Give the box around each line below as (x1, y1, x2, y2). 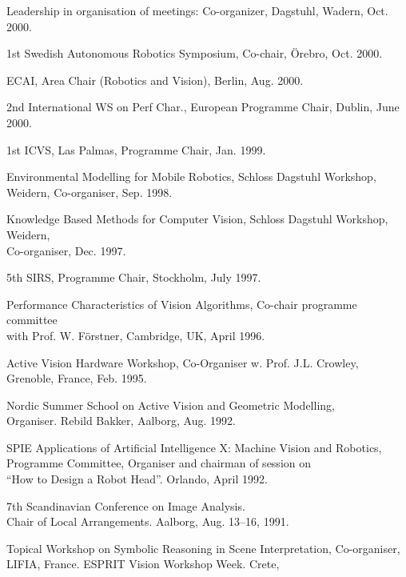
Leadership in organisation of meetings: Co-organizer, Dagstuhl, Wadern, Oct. (6, 2, 388, 18)
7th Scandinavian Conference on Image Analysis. (6, 497, 245, 514)
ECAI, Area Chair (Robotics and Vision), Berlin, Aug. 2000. (6, 71, 304, 88)
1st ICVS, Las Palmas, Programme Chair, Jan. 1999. (6, 141, 266, 158)
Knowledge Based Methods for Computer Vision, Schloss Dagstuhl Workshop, (6, 210, 388, 227)
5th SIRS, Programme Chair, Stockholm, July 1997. (6, 269, 261, 286)
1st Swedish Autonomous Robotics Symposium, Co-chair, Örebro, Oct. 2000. (6, 45, 383, 62)
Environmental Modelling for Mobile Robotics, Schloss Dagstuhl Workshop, (6, 168, 376, 185)
